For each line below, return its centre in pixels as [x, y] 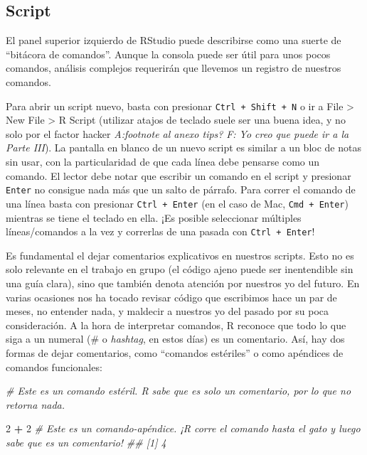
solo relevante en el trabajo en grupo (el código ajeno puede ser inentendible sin [180, 269]
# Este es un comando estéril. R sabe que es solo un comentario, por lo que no [179, 391]
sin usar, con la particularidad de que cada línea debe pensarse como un [163, 162]
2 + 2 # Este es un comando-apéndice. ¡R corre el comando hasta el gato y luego [183, 428]
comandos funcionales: [54, 366]
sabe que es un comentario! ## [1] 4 [86, 442]
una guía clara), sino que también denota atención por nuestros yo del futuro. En [183, 283]
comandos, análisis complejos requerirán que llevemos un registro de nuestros [174, 68]
